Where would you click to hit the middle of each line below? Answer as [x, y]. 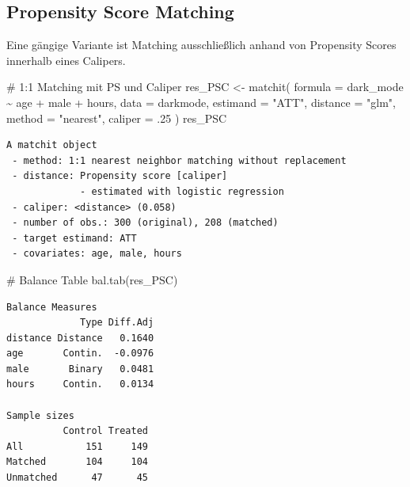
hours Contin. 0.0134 [80, 384]
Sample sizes [40, 415]
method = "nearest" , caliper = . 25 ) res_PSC [117, 118]
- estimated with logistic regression [182, 191]
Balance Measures [52, 307]
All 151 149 [77, 446]
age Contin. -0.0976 [80, 354]
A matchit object [52, 145]
